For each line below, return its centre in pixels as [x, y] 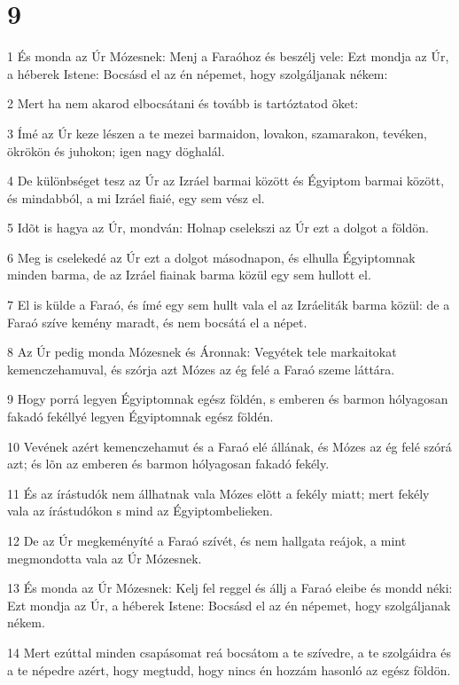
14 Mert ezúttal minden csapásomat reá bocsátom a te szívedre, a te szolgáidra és [229, 652]
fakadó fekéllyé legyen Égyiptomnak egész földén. [140, 417]
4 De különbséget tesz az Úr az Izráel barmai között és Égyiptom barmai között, [226, 181]
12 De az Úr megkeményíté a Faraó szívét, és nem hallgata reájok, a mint [207, 540]
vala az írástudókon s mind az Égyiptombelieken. [140, 511]
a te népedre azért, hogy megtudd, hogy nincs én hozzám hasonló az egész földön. [229, 669]
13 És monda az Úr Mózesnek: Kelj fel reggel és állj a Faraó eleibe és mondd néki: [230, 588]
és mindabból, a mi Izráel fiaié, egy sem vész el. [136, 197]
